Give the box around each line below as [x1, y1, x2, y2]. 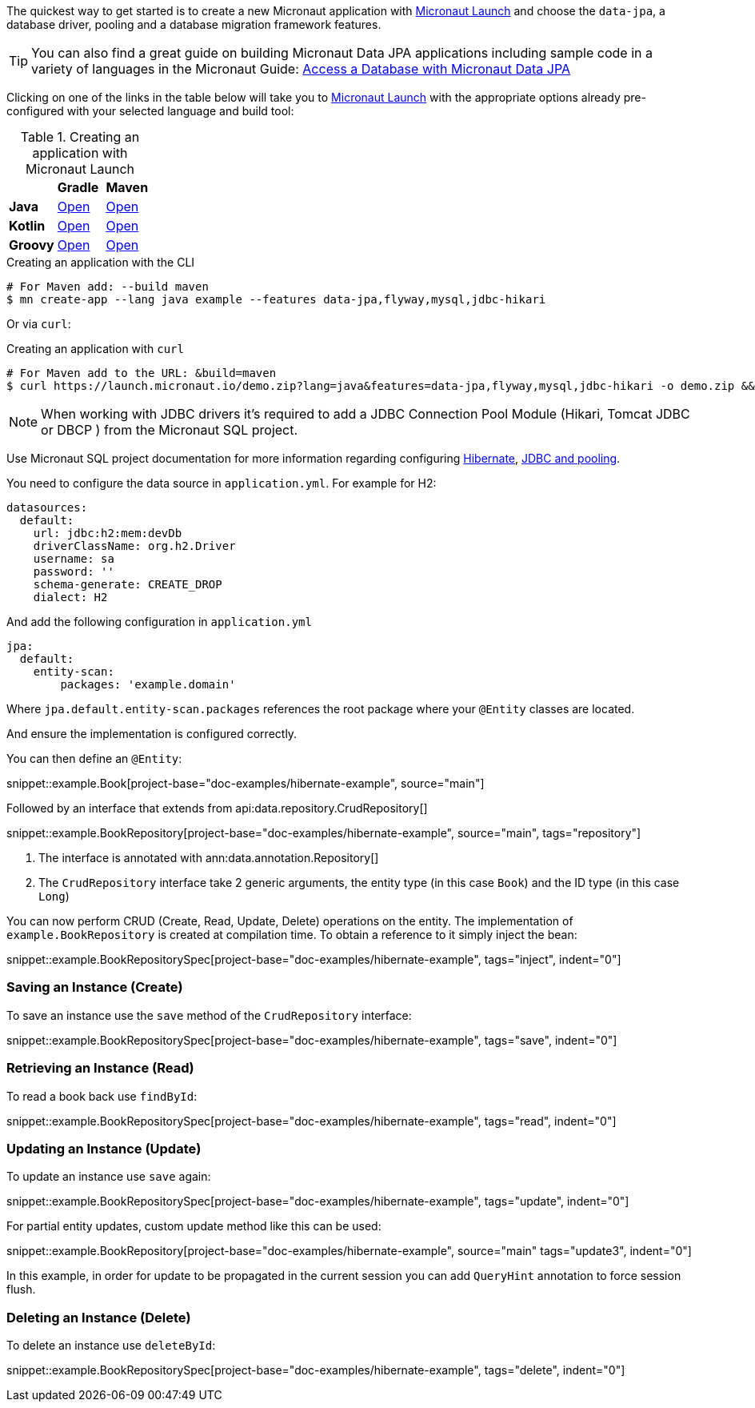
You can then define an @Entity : [6, 752, 182, 765]
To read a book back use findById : [6, 1089, 198, 1103]
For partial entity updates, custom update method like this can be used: [6, 1219, 381, 1234]
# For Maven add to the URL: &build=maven [6, 367, 277, 379]
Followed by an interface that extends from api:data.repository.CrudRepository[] [6, 801, 428, 815]
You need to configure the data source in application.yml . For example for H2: [6, 476, 437, 490]
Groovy [9, 237, 54, 253]
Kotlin [9, 218, 46, 234]
